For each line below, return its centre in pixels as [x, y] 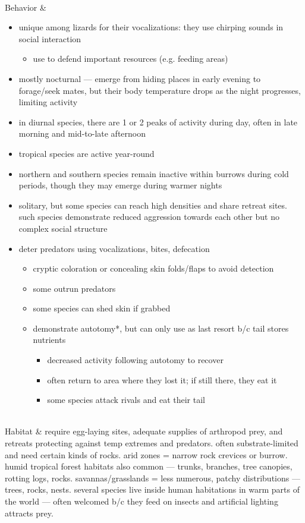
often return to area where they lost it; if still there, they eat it [162, 379]
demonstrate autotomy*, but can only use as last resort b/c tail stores [161, 328]
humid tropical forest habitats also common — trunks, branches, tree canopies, [149, 466]
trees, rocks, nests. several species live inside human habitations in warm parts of [152, 489]
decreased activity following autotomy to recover [135, 360]
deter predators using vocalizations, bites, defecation [114, 248]
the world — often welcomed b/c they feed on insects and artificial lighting [142, 501]
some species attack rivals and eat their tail [126, 400]
